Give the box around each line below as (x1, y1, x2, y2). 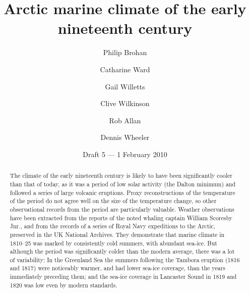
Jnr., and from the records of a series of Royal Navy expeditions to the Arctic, (10, 222, 216, 230)
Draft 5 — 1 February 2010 (83, 149, 167, 159)
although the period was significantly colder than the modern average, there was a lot (10, 247, 235, 256)
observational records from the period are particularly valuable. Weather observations (10, 205, 234, 213)
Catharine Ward (100, 64, 150, 74)
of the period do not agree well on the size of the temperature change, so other (10, 197, 217, 205)
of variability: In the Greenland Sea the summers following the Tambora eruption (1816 (10, 255, 240, 264)
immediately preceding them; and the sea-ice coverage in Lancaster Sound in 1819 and (10, 272, 237, 281)
